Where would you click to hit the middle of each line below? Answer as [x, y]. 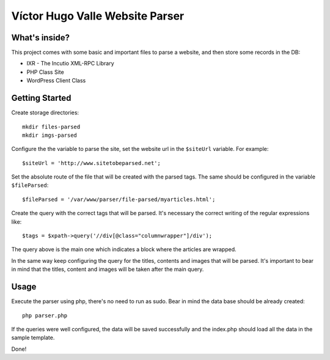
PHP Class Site [45, 72]
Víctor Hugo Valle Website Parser [98, 16]
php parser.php [45, 315]
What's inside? [41, 38]
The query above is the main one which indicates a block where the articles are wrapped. [124, 249]
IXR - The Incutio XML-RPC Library [70, 64]
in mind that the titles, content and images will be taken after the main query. [108, 270]
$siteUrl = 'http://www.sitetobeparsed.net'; [92, 163]
